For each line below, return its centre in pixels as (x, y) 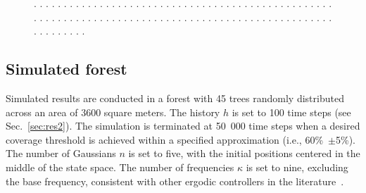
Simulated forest (67, 69)
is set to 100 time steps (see (291, 112)
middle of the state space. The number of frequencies (120, 167)
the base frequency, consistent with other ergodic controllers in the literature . (175, 181)
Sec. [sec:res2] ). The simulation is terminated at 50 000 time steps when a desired (183, 126)
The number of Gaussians (61, 153)
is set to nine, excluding (297, 167)
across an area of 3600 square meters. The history (113, 112)
